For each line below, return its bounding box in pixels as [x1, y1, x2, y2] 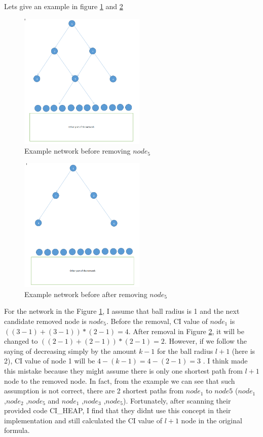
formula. [4, 425, 30, 435]
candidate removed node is [4, 315, 87, 326]
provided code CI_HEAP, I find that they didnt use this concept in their [4, 405, 231, 416]
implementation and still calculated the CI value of [4, 415, 162, 425]
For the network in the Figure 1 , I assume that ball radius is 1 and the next [4, 306, 240, 316]
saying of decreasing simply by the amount [4, 345, 137, 356]
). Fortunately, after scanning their [123, 395, 231, 406]
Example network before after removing [24, 288, 147, 299]
